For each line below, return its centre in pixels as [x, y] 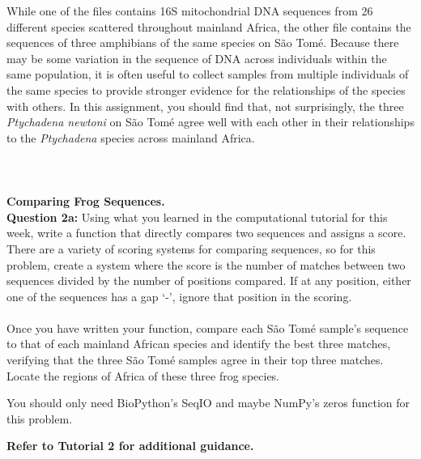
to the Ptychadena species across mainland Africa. [131, 137]
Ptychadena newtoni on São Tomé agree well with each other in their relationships [210, 122]
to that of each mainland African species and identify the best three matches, [199, 344]
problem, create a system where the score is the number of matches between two [206, 264]
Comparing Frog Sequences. [86, 201]
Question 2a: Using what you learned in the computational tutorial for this [197, 217]
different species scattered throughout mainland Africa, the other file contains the [209, 26]
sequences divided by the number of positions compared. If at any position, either [209, 280]
